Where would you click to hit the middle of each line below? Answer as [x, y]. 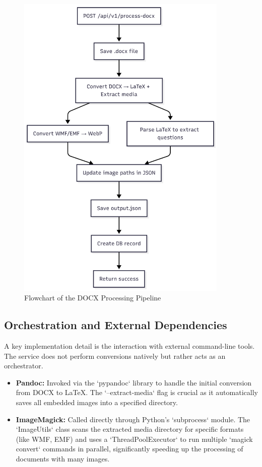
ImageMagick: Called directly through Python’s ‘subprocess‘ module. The [133, 419]
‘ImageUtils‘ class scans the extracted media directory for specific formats [130, 429]
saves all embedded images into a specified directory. [97, 402]
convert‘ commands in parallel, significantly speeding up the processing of [129, 449]
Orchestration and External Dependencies [116, 325]
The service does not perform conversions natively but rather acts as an [115, 356]
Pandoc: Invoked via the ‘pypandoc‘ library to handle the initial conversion [134, 382]
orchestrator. [24, 366]
